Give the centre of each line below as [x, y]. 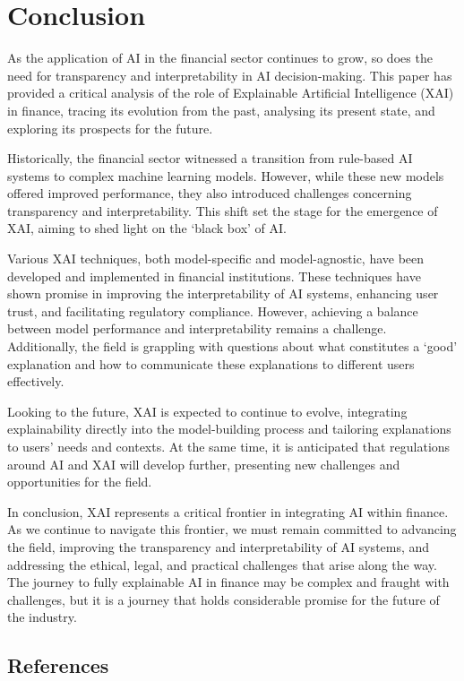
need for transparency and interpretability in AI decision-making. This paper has [230, 75]
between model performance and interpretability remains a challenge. [197, 328]
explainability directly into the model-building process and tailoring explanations [229, 429]
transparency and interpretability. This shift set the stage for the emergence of [223, 210]
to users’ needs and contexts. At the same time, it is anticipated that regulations [229, 446]
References [58, 665]
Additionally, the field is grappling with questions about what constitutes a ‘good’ [232, 346]
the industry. [42, 617]
